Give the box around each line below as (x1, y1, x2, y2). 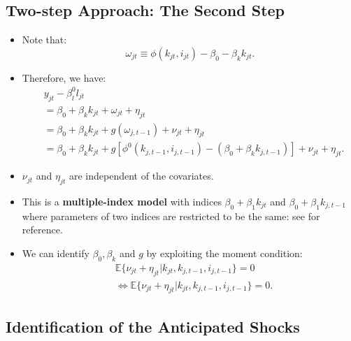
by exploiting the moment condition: (146, 245, 303, 260)
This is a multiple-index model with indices (22, 194, 222, 208)
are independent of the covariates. (69, 168, 214, 183)
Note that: (22, 32, 67, 47)
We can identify (22, 245, 89, 260)
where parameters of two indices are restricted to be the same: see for (22, 208, 320, 223)
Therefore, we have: (22, 70, 106, 85)
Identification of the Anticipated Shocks (6, 315, 300, 337)
